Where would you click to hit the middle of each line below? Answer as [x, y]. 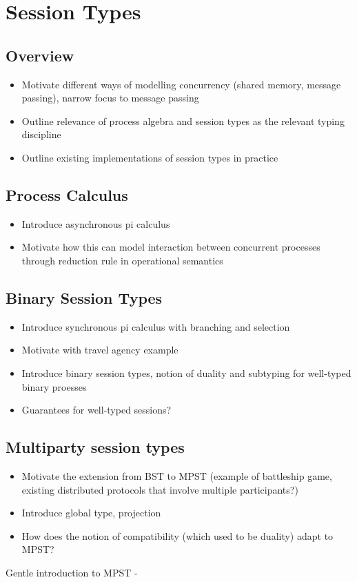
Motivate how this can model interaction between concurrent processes [171, 247]
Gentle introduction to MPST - [72, 572]
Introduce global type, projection [91, 513]
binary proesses [54, 386]
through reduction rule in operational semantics [122, 260]
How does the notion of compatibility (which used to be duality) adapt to [177, 535]
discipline [41, 134]
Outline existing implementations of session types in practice [150, 157]
